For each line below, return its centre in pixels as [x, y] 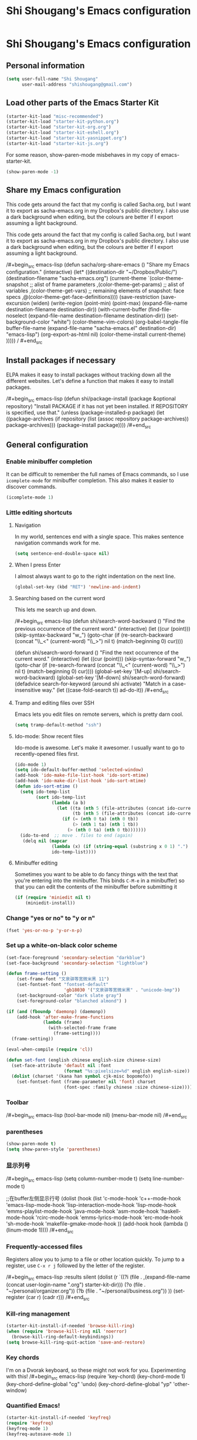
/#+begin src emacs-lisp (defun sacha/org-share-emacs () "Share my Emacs [98, 265]
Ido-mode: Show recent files [49, 736]
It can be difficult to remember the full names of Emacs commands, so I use [98, 475]
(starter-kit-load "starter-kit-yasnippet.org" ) [67, 138]
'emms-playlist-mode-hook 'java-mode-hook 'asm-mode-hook [83, 1212]
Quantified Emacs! [33, 1405]
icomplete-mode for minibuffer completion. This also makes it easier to [90, 480]
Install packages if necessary [61, 360]
